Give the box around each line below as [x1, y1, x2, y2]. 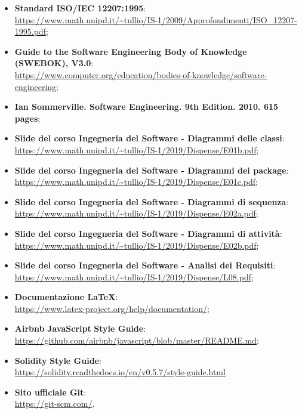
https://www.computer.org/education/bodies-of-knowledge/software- [14, 68, 267, 81]
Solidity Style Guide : [14, 354, 101, 366]
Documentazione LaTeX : [14, 291, 118, 303]
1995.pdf [14, 25, 46, 38]
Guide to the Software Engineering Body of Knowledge [14, 45, 247, 57]
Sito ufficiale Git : [14, 385, 87, 398]
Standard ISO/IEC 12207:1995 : [14, 2, 146, 14]
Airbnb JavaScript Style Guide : [14, 322, 146, 335]
